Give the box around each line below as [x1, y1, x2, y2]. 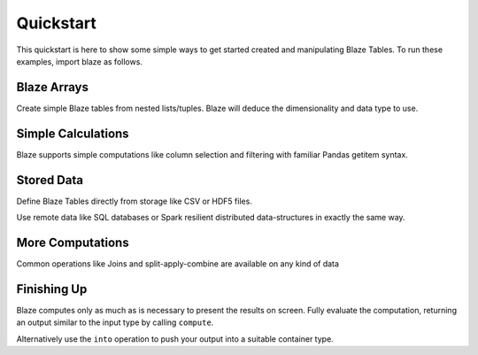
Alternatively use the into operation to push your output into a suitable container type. [16, 333, 334, 344]
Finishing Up [16, 282, 88, 297]
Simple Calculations [16, 126, 129, 141]
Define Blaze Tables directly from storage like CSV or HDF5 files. [16, 196, 252, 206]
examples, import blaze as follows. [16, 56, 143, 66]
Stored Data [16, 173, 84, 188]
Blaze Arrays [16, 80, 89, 95]
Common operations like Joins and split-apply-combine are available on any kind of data [16, 258, 340, 269]
